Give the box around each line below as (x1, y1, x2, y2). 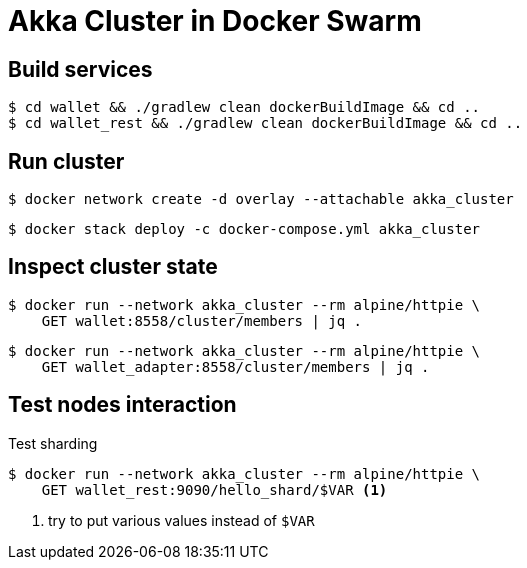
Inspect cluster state (8, 254, 218, 280)
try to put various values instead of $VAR (48, 511, 315, 529)
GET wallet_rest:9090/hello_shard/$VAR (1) (41, 481, 388, 498)
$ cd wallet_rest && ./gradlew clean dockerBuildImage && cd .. (8, 115, 523, 132)
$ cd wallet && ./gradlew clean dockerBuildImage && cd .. (8, 99, 481, 116)
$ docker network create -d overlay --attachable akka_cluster (8, 191, 514, 208)
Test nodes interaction (8, 392, 237, 418)
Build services (8, 56, 153, 82)
